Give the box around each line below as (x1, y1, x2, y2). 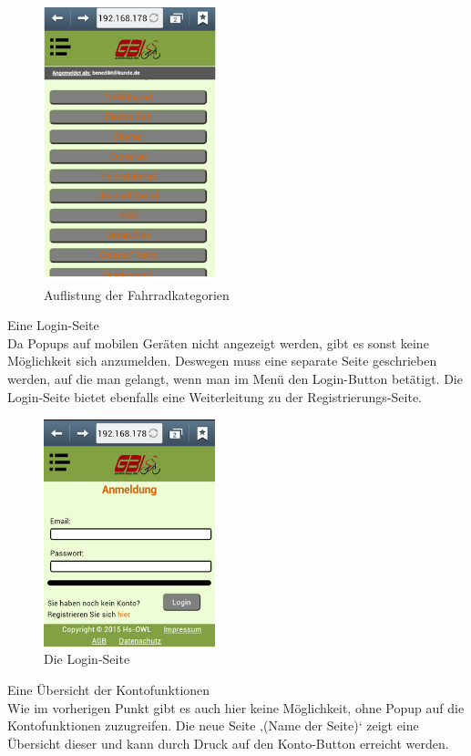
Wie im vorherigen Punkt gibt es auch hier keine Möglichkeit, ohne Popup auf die (7, 698, 465, 717)
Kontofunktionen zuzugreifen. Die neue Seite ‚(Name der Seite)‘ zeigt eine (7, 716, 419, 735)
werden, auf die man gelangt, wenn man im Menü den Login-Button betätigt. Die (7, 369, 463, 388)
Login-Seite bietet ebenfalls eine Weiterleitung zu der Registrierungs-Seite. (7, 387, 422, 406)
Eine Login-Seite (7, 316, 99, 335)
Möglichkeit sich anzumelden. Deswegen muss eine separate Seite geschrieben (7, 351, 437, 370)
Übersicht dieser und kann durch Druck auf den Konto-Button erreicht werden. (7, 733, 449, 752)
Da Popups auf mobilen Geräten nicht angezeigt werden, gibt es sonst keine (7, 333, 429, 352)
